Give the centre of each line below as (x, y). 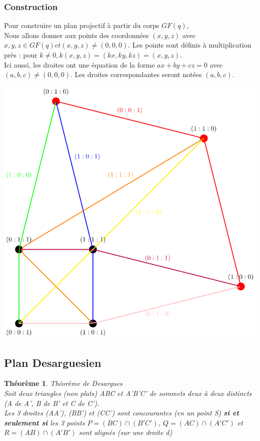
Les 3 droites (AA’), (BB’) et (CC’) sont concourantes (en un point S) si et (121, 413)
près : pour (21, 55)
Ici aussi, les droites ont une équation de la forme (79, 64)
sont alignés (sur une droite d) (125, 432)
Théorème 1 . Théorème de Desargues (63, 383)
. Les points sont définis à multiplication (190, 45)
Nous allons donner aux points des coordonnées (76, 35)
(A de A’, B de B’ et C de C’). (52, 403)
